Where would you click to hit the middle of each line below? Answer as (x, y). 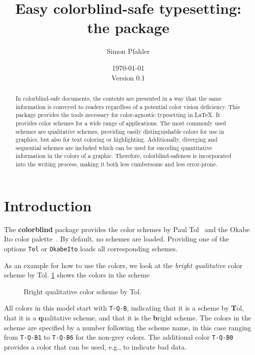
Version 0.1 (128, 77)
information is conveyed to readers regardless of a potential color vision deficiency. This (128, 106)
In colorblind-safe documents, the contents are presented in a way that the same (119, 98)
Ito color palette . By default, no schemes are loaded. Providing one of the (117, 239)
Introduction (48, 205)
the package (128, 27)
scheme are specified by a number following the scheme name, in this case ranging (128, 327)
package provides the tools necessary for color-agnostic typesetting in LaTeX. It (118, 115)
